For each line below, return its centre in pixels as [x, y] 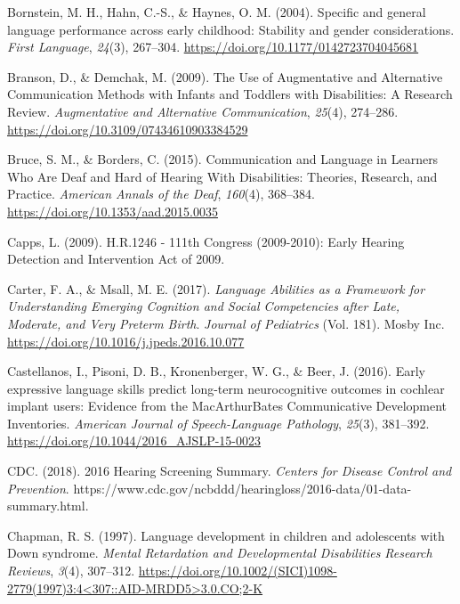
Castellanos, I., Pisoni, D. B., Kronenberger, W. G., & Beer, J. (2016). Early [216, 371]
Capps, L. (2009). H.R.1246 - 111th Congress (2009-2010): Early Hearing [206, 241]
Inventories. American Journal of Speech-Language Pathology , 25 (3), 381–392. [218, 423]
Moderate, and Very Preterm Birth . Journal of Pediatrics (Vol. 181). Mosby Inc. [226, 323]
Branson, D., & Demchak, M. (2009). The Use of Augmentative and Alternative [225, 76]
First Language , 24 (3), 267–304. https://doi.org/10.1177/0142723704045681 [213, 47]
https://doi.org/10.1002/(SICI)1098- [238, 571]
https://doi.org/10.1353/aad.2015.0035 [113, 211]
